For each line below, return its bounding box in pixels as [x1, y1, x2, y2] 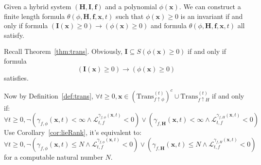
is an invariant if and [180, 11, 243, 21]
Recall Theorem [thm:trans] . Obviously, [4, 46, 122, 56]
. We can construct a [179, 1, 241, 11]
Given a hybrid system [4, 1, 71, 11]
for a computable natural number [4, 151, 103, 162]
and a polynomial [105, 1, 157, 11]
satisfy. [4, 30, 24, 40]
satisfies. [4, 72, 29, 82]
